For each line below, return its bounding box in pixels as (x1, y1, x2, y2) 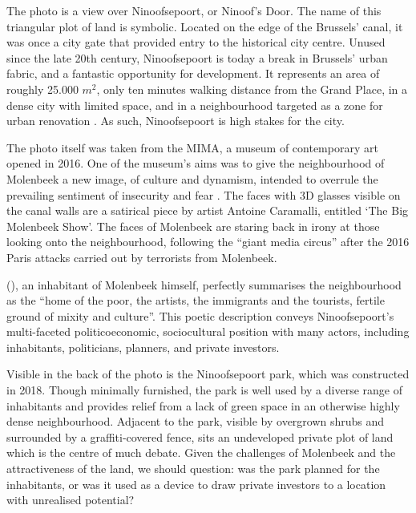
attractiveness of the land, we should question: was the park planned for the (6, 460, 380, 477)
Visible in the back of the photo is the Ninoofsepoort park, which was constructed (6, 366, 410, 382)
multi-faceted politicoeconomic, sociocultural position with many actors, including (6, 323, 410, 340)
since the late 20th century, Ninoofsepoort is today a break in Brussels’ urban (6, 49, 388, 66)
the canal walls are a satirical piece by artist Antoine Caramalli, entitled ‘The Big (6, 202, 409, 219)
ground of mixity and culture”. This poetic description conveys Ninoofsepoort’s (6, 307, 394, 324)
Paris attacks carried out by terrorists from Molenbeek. (6, 248, 277, 265)
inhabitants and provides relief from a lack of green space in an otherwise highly (6, 397, 400, 414)
